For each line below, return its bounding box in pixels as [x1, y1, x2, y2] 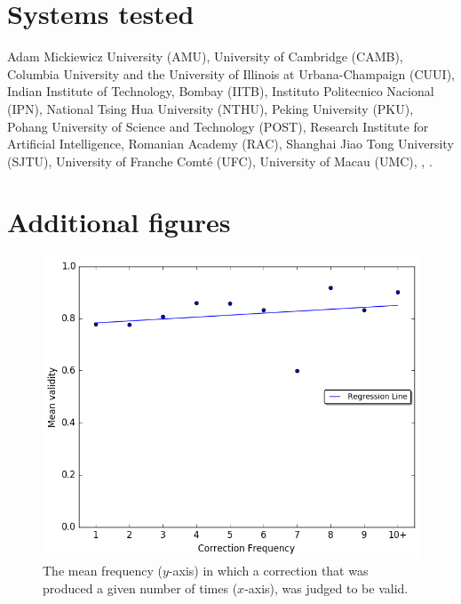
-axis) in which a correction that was [168, 561, 369, 580]
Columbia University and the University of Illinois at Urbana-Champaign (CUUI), [7, 64, 455, 83]
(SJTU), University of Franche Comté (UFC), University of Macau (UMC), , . [7, 151, 433, 170]
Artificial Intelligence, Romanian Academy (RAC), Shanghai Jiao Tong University [7, 134, 454, 153]
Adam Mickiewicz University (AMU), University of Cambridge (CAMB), [7, 47, 403, 66]
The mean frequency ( [43, 561, 163, 580]
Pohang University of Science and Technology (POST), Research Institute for [7, 117, 429, 135]
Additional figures [7, 204, 231, 240]
